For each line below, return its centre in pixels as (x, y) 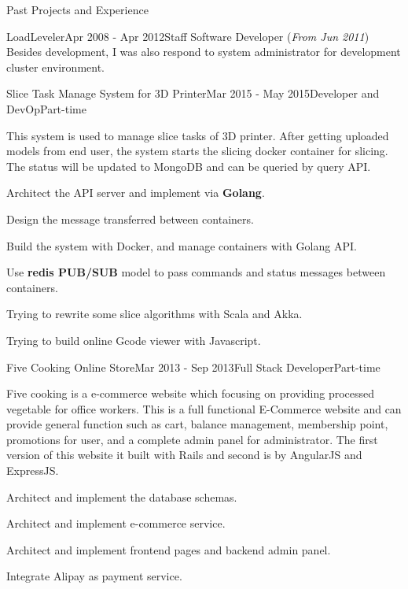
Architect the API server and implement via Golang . (136, 193)
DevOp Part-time (46, 108)
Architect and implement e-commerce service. (116, 523)
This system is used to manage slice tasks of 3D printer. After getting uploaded (198, 135)
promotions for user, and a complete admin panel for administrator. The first (192, 439)
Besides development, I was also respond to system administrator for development (204, 52)
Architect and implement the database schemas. (122, 496)
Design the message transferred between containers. (130, 219)
